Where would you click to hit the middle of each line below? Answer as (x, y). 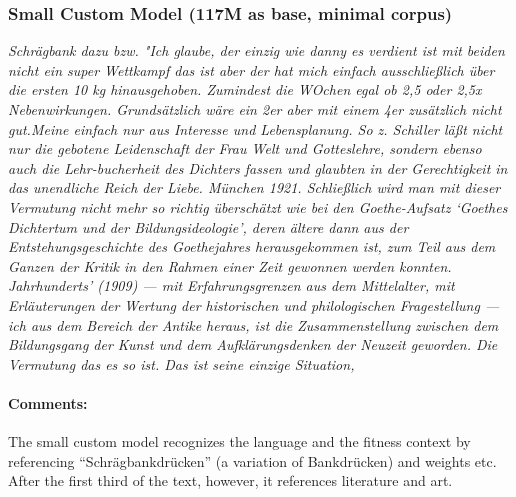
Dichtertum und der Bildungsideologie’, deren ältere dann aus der (208, 226)
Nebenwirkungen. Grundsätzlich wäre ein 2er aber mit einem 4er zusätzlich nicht (255, 109)
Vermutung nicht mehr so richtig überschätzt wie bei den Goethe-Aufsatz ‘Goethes (258, 206)
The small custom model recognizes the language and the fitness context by (239, 441)
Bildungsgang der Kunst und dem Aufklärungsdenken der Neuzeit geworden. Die (253, 344)
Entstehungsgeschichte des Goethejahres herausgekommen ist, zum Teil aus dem (252, 246)
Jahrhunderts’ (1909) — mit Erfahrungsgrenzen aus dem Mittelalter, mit (231, 285)
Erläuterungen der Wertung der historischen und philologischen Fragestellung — (254, 304)
